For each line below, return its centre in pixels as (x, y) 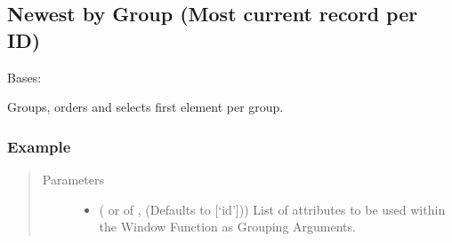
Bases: (24, 77)
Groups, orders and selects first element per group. (145, 107)
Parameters (73, 179)
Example (39, 146)
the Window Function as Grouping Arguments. (227, 227)
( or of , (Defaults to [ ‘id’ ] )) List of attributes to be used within (272, 209)
